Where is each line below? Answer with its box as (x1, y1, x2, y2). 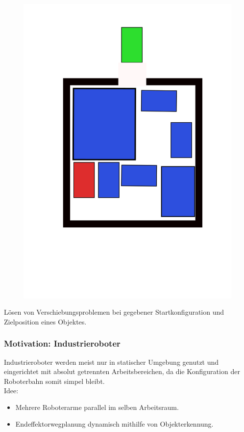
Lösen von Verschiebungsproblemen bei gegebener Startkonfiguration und (4, 307, 224, 317)
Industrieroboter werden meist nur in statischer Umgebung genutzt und (4, 356, 219, 367)
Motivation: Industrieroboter (4, 337, 121, 350)
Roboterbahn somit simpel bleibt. (4, 376, 105, 386)
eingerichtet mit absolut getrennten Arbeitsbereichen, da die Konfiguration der (4, 366, 240, 377)
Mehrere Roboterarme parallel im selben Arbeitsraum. (15, 402, 179, 412)
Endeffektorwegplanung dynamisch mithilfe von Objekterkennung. (15, 418, 214, 429)
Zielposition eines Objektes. (4, 316, 87, 326)
